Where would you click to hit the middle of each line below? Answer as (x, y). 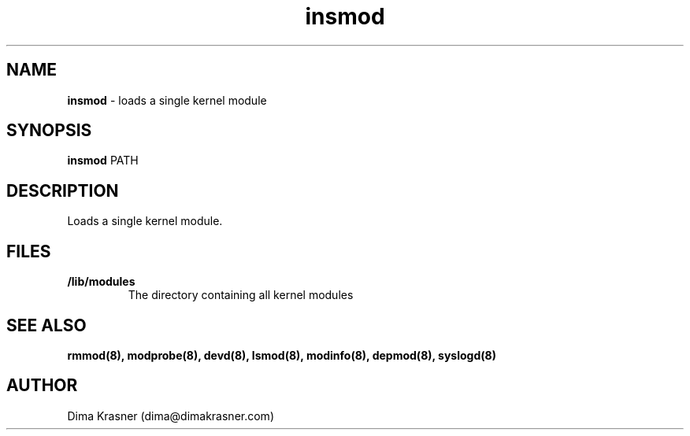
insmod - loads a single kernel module (167, 100)
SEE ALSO (46, 325)
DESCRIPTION (63, 190)
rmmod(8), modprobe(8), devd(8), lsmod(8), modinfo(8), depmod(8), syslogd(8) (282, 355)
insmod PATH (103, 161)
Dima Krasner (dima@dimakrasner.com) (171, 416)
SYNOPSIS (49, 131)
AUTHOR (42, 386)
